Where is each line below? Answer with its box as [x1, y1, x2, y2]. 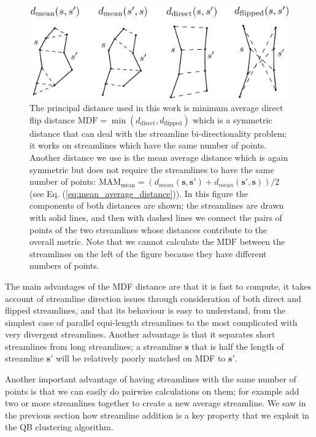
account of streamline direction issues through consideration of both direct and [5, 292, 301, 304]
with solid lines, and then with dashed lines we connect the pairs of [29, 211, 282, 223]
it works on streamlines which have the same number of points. [29, 139, 267, 152]
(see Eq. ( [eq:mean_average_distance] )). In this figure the [29, 187, 248, 199]
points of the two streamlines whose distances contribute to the [29, 223, 268, 236]
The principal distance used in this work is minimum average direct [29, 101, 283, 114]
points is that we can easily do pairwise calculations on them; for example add [5, 384, 299, 397]
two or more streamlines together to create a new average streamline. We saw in [5, 396, 306, 409]
